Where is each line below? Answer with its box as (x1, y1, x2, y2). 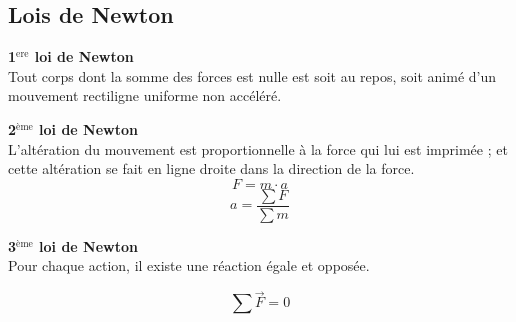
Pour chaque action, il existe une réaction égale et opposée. (8, 255, 370, 276)
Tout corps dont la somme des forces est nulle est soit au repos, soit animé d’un (8, 65, 497, 86)
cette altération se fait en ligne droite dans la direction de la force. (8, 158, 415, 179)
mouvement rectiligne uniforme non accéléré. (8, 85, 282, 106)
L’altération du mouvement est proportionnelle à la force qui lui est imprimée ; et (8, 138, 508, 159)
